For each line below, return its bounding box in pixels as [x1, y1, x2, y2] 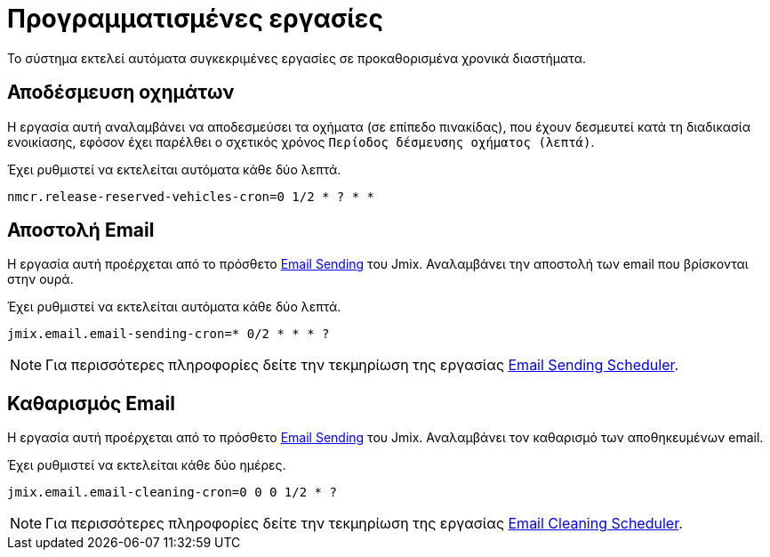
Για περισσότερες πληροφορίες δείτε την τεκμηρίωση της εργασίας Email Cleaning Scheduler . [45, 514, 683, 533]
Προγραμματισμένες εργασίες [7, 4, 383, 34]
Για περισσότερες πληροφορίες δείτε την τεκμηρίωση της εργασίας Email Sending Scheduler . [45, 356, 679, 375]
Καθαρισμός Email [7, 392, 175, 415]
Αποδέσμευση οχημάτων [7, 81, 235, 104]
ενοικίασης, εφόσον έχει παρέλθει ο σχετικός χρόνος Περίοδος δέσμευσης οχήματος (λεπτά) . [7, 133, 595, 149]
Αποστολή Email [7, 219, 155, 242]
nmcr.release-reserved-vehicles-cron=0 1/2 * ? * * [7, 189, 375, 204]
